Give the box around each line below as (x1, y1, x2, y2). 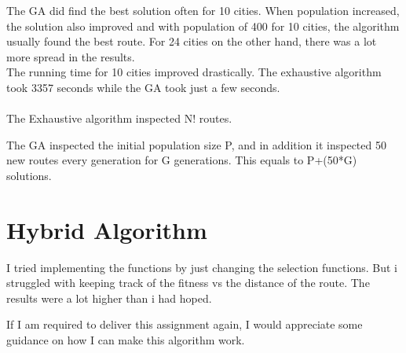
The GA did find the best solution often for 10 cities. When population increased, (6, 2, 400, 18)
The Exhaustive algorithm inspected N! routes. (6, 110, 232, 127)
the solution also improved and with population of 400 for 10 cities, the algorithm (6, 17, 400, 34)
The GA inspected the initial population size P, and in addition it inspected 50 (6, 136, 386, 153)
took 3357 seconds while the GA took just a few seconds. (6, 79, 280, 95)
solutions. (6, 167, 52, 183)
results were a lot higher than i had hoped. (6, 289, 212, 306)
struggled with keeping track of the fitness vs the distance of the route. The (6, 274, 370, 291)
